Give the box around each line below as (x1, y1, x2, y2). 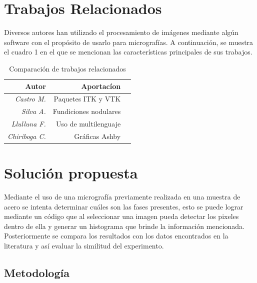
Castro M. (15, 93, 46, 104)
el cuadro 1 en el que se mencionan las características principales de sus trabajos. (4, 46, 252, 57)
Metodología (4, 265, 69, 280)
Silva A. (21, 106, 46, 116)
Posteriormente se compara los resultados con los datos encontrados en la (4, 230, 228, 241)
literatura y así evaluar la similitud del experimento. (4, 240, 164, 251)
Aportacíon (81, 80, 121, 91)
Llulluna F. (11, 118, 46, 129)
